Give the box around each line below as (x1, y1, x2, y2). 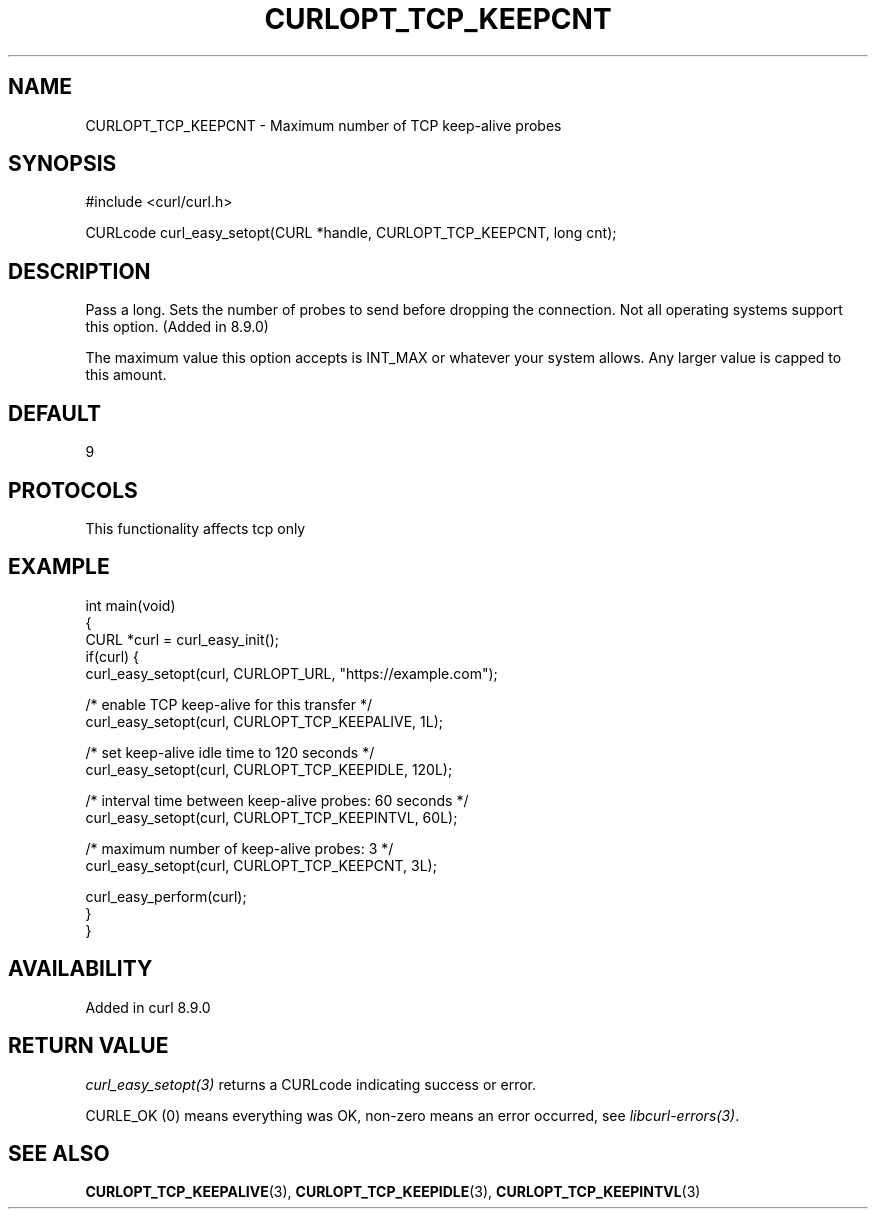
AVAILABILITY (8, 956, 153, 982)
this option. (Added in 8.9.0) (85, 318, 269, 336)
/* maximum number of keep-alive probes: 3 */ (85, 839, 394, 857)
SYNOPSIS (8, 151, 117, 177)
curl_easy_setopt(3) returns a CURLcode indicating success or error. (85, 1075, 537, 1093)
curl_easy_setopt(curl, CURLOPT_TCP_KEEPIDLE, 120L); (85, 760, 453, 778)
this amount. (85, 366, 167, 384)
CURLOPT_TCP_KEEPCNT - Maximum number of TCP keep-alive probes (85, 116, 562, 134)
